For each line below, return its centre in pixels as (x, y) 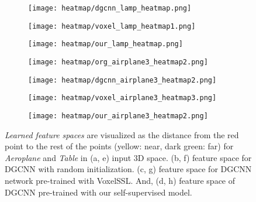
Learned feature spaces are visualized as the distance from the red (122, 134)
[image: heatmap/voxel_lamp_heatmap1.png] (112, 26)
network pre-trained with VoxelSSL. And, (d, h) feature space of (120, 180)
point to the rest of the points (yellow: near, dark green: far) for (119, 146)
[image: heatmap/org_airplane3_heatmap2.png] (118, 62)
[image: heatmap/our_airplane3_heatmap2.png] (118, 116)
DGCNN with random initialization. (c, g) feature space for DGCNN (128, 169)
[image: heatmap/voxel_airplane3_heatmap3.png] (122, 98)
